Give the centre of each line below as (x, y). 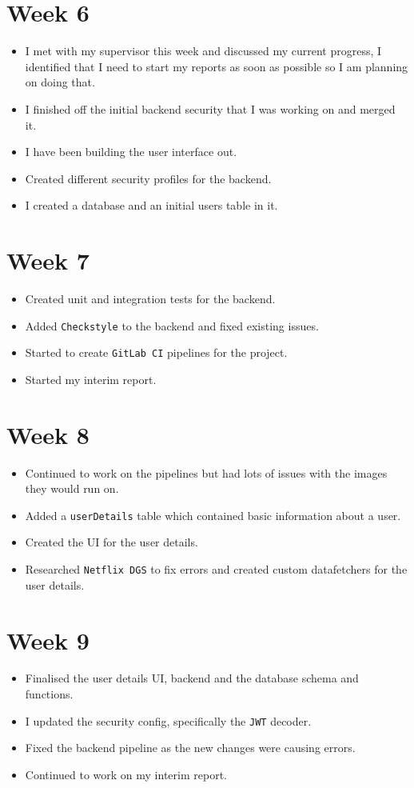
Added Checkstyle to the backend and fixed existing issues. (172, 325)
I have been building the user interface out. (131, 152)
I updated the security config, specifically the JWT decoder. (168, 720)
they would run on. (72, 488)
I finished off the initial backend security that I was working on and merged (210, 108)
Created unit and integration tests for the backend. (150, 298)
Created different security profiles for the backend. (148, 178)
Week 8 (48, 434)
